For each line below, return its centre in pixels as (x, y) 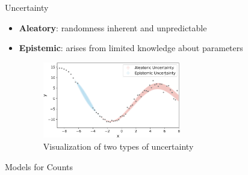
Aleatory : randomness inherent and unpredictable (113, 27)
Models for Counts (39, 166)
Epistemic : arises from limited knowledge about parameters (131, 48)
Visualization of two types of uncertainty (118, 146)
